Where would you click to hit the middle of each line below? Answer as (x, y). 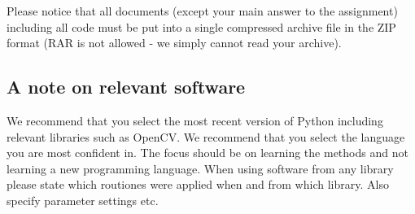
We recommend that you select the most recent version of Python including (195, 120)
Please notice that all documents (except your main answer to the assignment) (202, 11)
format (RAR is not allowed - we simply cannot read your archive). (174, 43)
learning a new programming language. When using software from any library (200, 168)
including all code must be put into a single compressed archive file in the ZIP (201, 26)
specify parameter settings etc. (83, 200)
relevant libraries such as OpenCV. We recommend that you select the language (206, 136)
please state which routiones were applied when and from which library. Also (198, 184)
